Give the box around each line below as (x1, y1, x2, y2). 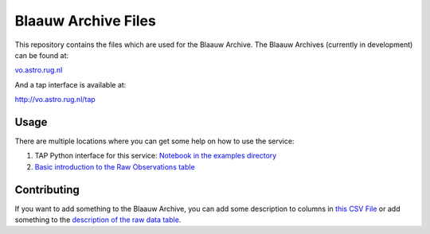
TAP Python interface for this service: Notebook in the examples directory (34, 151, 277, 161)
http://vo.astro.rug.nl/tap (14, 95, 96, 104)
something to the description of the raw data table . (14, 215, 182, 224)
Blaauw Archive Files (14, 12, 157, 29)
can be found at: (14, 50, 69, 60)
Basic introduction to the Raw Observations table (34, 162, 195, 171)
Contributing (14, 183, 80, 197)
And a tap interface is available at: (14, 80, 127, 89)
